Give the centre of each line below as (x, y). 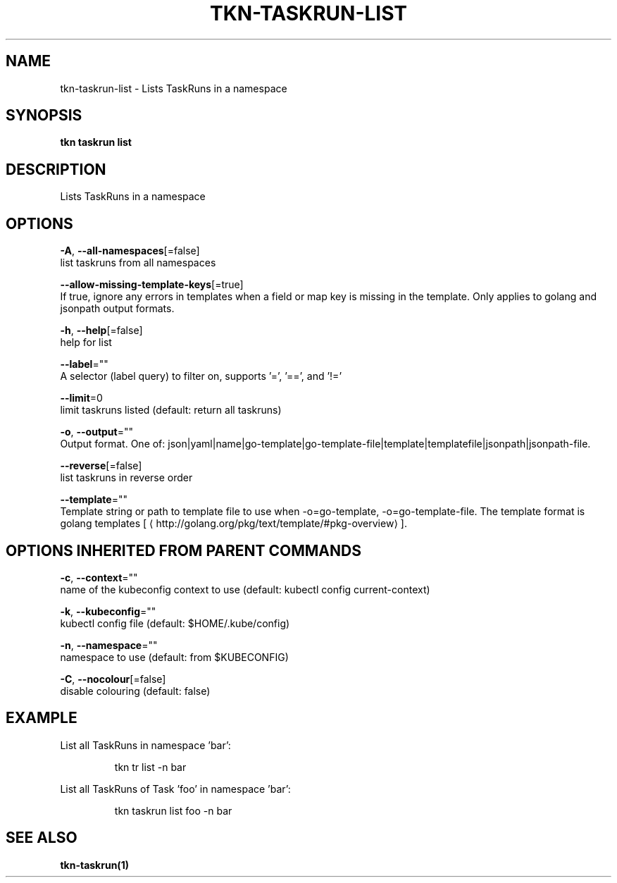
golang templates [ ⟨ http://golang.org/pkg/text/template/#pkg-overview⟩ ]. (233, 524)
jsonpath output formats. (117, 309)
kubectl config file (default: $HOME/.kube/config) (175, 623)
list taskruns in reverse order (126, 478)
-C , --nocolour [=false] (113, 679)
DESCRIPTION (56, 169)
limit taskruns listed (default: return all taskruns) (171, 410)
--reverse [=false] (101, 466)
